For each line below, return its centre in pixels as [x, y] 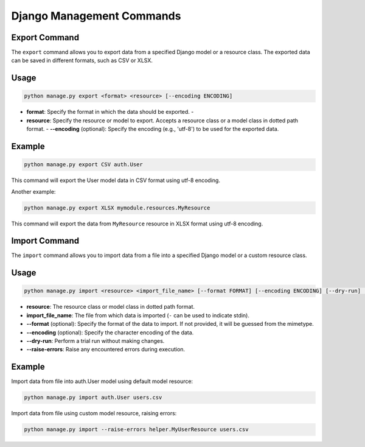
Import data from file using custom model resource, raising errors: [94, 414]
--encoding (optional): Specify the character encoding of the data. [110, 333]
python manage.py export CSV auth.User [83, 165]
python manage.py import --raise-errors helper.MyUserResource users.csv [136, 430]
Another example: [33, 191]
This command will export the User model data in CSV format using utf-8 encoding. [116, 180]
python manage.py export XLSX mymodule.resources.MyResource [117, 208]
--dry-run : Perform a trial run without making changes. [96, 341]
